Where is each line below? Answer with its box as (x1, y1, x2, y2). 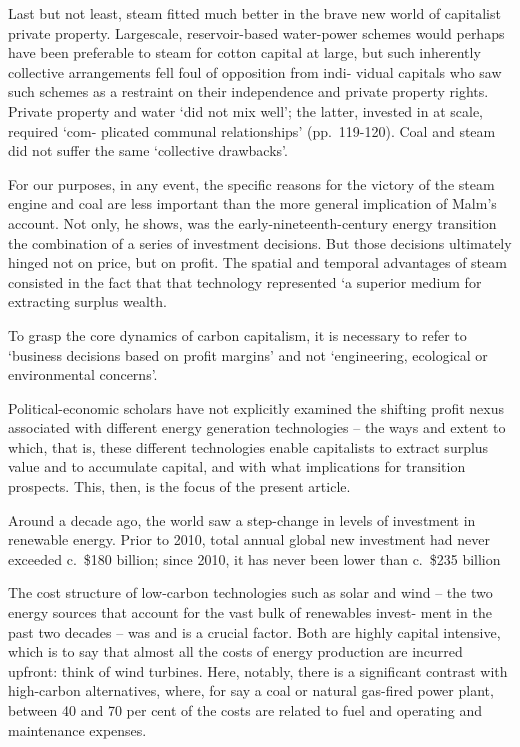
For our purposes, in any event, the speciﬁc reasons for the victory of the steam (8, 173, 495, 194)
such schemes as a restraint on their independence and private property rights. (8, 81, 489, 102)
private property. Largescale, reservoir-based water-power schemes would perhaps (8, 22, 505, 43)
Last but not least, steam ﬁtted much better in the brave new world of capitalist (8, 3, 501, 23)
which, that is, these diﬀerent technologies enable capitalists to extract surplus (8, 436, 489, 457)
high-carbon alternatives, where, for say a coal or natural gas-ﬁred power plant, (8, 680, 494, 701)
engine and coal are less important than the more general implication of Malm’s (8, 193, 497, 214)
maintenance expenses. (8, 719, 147, 740)
